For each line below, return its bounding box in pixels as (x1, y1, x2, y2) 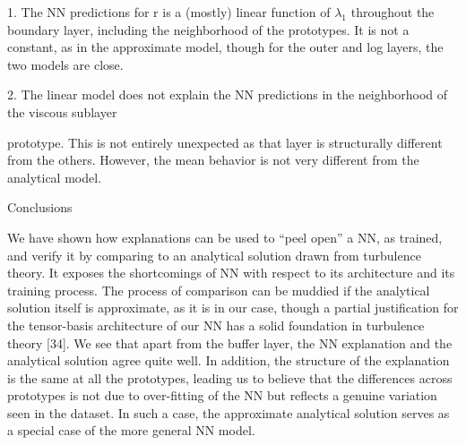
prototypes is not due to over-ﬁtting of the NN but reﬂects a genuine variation (7, 386, 437, 405)
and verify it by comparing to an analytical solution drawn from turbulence (7, 245, 421, 264)
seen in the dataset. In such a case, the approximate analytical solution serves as (7, 403, 450, 422)
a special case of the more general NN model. (7, 421, 255, 440)
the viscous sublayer (7, 102, 117, 121)
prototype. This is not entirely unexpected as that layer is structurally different (7, 133, 443, 151)
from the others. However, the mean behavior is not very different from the (7, 150, 419, 169)
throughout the (350, 3, 435, 21)
